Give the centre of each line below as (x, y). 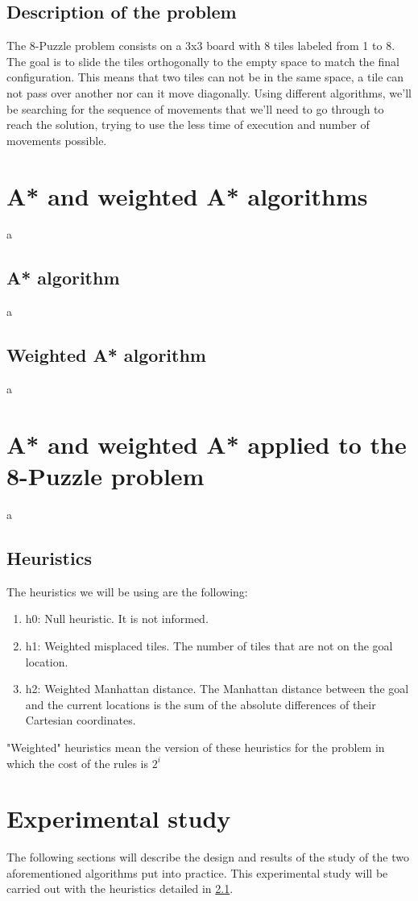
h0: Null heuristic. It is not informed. (117, 619)
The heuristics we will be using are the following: (127, 591)
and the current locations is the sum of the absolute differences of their (201, 704)
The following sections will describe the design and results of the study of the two (208, 857)
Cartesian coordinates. (81, 720)
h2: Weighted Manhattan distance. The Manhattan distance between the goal (217, 689)
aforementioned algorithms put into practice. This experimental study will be (197, 872)
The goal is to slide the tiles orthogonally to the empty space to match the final (203, 61)
